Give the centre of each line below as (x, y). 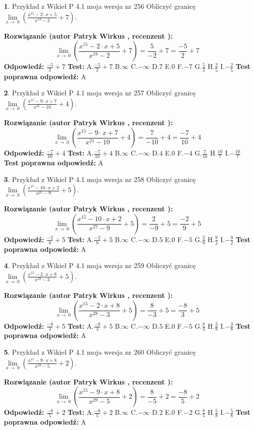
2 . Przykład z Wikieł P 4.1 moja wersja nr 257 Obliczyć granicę (100, 93)
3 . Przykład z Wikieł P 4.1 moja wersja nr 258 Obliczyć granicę (100, 179)
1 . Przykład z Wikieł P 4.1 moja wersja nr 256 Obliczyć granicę (100, 6)
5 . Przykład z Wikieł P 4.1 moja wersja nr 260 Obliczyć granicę (100, 351)
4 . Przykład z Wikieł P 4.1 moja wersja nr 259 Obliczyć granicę (100, 265)
